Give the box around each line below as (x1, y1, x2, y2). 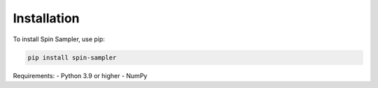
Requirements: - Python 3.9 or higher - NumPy (13, 71, 148, 80)
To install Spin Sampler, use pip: (13, 35, 105, 43)
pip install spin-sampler (27, 53, 117, 61)
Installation (13, 10, 80, 26)
